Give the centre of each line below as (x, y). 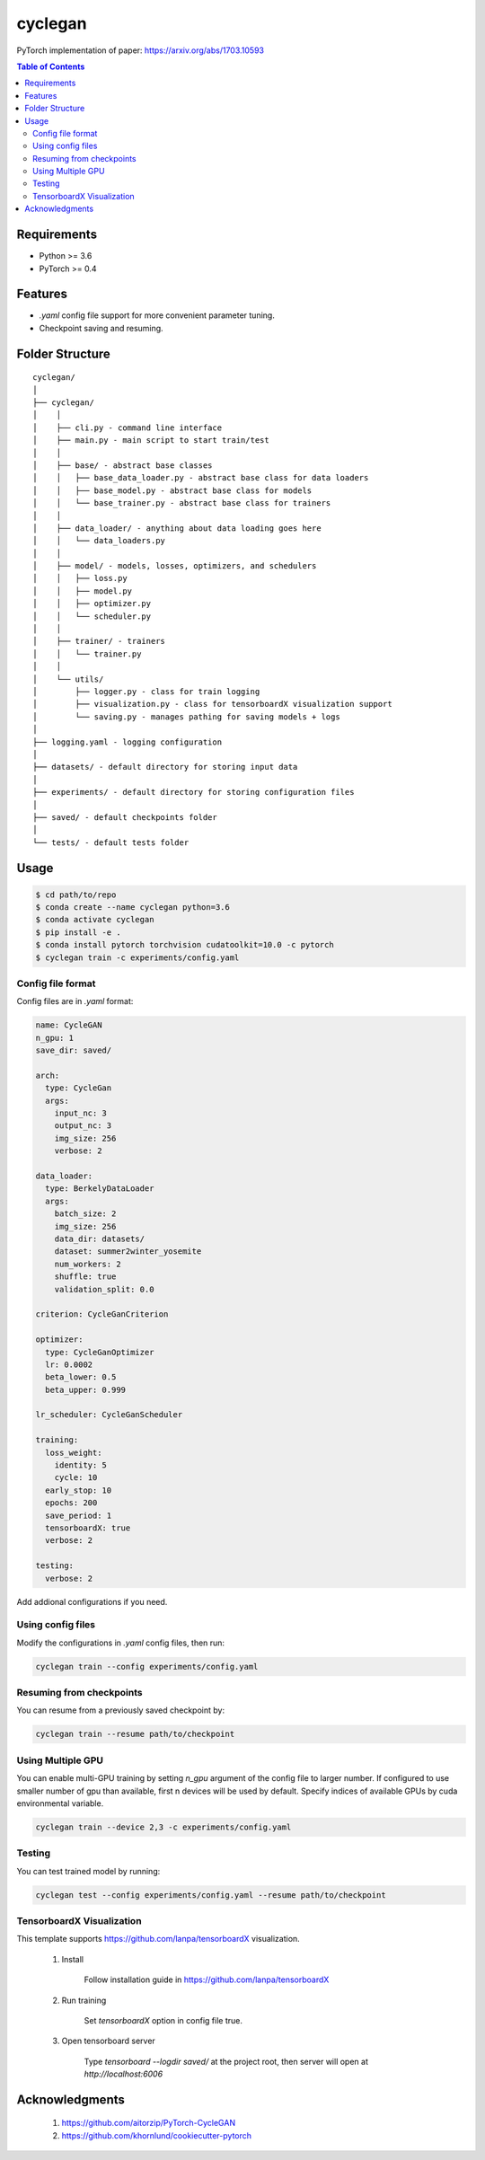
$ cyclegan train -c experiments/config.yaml (137, 957)
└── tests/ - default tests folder (111, 842)
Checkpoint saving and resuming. (101, 328)
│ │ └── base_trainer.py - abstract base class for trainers (182, 503)
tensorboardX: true (88, 1528)
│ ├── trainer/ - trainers (99, 641)
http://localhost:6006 (123, 2074)
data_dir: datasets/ (100, 1239)
